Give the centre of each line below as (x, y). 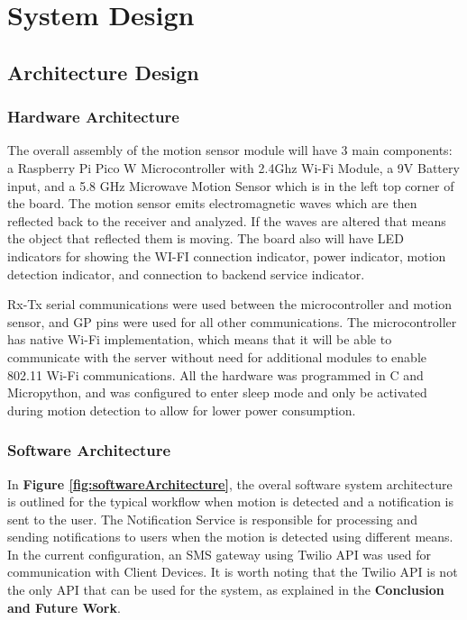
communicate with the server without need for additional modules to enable (217, 356)
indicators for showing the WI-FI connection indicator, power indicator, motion (227, 255)
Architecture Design (103, 72)
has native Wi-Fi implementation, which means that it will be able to (200, 339)
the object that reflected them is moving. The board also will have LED (206, 238)
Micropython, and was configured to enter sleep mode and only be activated (217, 392)
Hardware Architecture (93, 117)
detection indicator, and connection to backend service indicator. (186, 274)
